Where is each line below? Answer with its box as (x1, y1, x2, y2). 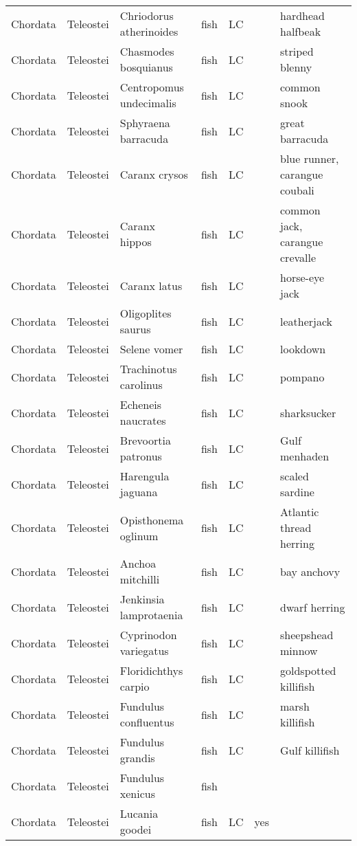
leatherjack (280, 313, 333, 329)
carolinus (119, 377, 163, 392)
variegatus (119, 643, 169, 658)
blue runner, (280, 151, 339, 166)
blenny (280, 59, 312, 75)
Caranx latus (119, 277, 183, 293)
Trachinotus (119, 361, 177, 377)
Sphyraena (119, 115, 170, 131)
